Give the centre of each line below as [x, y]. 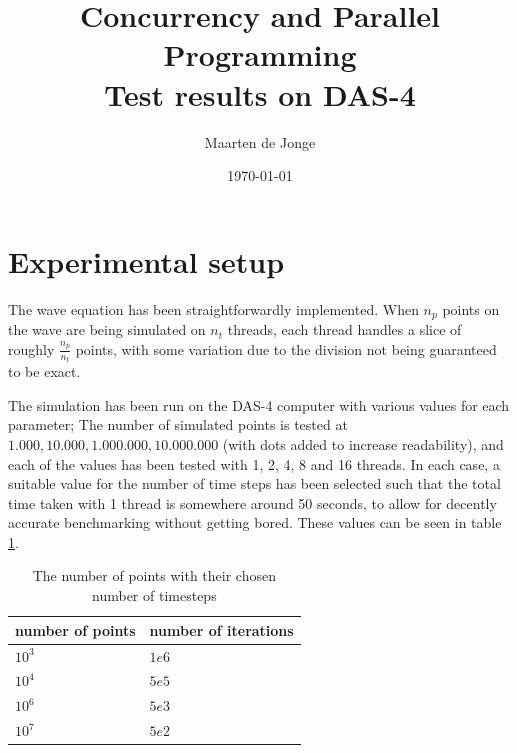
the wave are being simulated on [107, 329]
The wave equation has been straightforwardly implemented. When [213, 308]
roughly [31, 348]
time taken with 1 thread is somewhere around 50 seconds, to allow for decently [252, 502]
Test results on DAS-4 [260, 93]
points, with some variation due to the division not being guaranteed [286, 348]
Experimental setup [146, 260]
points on [471, 308]
